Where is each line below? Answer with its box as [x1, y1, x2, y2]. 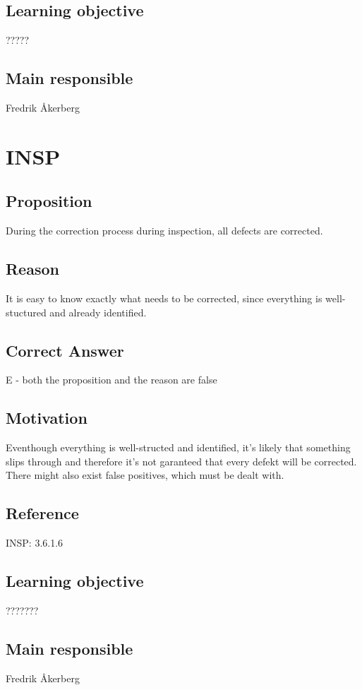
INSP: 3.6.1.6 [6, 535, 64, 550]
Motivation [6, 407, 88, 429]
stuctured [6, 304, 47, 319]
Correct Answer [6, 339, 124, 361]
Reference [6, 502, 79, 524]
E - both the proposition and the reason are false [6, 372, 217, 387]
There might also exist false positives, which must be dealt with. [6, 468, 284, 482]
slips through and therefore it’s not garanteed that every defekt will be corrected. [6, 453, 357, 468]
